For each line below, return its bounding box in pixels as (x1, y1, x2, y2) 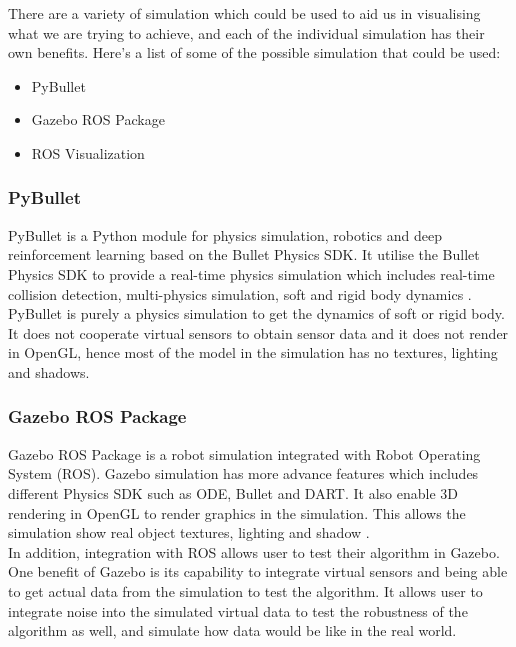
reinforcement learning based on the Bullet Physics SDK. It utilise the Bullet (8, 244, 480, 265)
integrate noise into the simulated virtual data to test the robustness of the (8, 600, 468, 621)
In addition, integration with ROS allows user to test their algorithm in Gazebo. (8, 541, 500, 562)
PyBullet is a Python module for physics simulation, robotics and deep (8, 224, 442, 245)
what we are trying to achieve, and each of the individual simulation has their (8, 22, 485, 43)
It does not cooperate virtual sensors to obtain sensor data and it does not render (8, 322, 509, 343)
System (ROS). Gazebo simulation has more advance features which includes (8, 463, 479, 484)
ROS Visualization (31, 142, 145, 163)
